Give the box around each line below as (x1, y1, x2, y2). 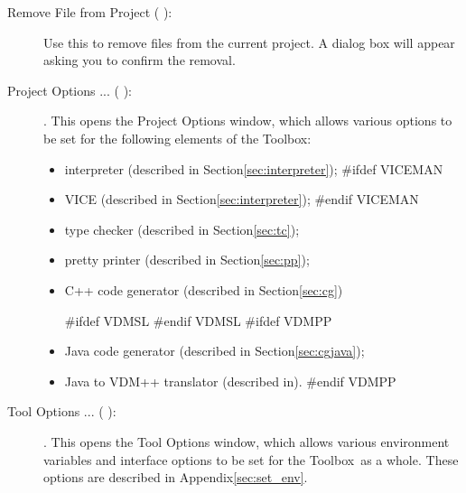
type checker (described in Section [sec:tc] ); (64, 219, 300, 238)
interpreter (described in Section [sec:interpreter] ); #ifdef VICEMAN (64, 159, 443, 178)
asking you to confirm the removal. (43, 51, 236, 70)
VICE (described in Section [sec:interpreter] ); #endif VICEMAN (64, 190, 419, 209)
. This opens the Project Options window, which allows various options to (43, 111, 452, 130)
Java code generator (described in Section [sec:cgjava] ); (64, 341, 365, 360)
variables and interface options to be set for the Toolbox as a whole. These (43, 450, 459, 469)
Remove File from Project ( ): (7, 3, 172, 21)
